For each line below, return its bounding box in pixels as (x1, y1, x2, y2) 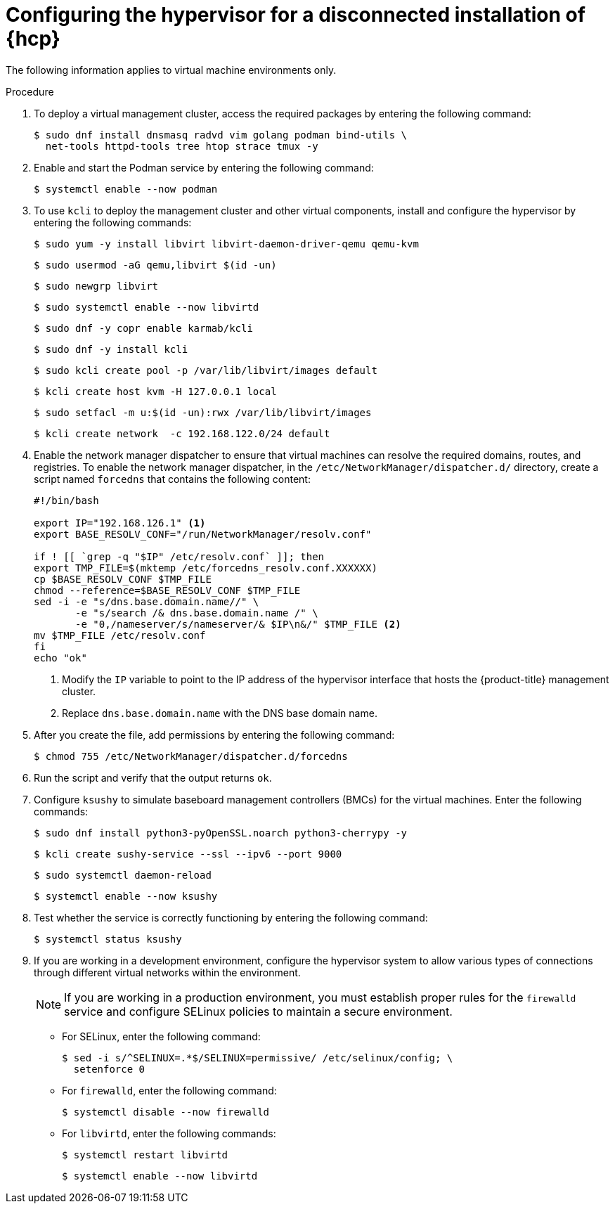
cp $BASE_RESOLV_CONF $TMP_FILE (34, 573, 212, 585)
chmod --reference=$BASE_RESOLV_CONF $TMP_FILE (34, 584, 301, 596)
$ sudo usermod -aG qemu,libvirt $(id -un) (34, 259, 277, 271)
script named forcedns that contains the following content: (34, 472, 311, 485)
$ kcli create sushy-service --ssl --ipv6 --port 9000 (34, 848, 342, 860)
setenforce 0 (73, 1063, 145, 1075)
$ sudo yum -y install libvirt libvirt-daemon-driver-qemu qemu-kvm (34, 238, 419, 250)
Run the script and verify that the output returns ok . (34, 771, 272, 784)
